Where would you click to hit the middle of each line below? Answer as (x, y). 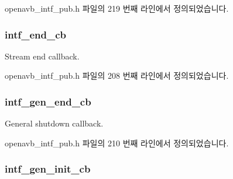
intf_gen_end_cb (48, 101)
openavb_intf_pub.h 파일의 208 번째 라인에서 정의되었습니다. (117, 76)
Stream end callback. (42, 56)
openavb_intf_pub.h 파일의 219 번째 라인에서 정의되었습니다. (117, 8)
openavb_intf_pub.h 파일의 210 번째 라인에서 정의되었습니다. (117, 143)
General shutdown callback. (54, 123)
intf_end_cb (35, 34)
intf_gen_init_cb (48, 169)
